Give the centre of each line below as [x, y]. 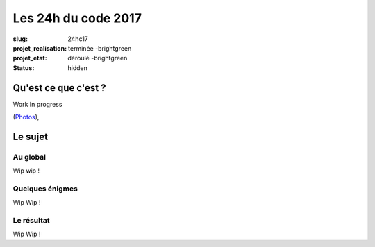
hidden [78, 68]
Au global [30, 157]
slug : [20, 39]
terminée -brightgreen [100, 48]
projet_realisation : [40, 48]
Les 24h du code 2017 [77, 18]
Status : [24, 68]
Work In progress [37, 104]
